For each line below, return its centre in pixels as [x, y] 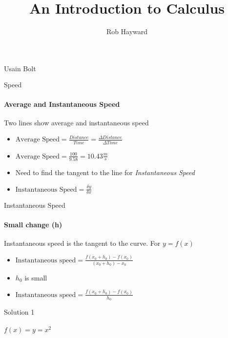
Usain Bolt [20, 68]
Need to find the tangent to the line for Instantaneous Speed [105, 172]
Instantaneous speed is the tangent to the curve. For [82, 243]
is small [36, 277]
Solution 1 [19, 312]
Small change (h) [33, 224]
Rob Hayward [127, 31]
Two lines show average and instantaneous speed [76, 122]
